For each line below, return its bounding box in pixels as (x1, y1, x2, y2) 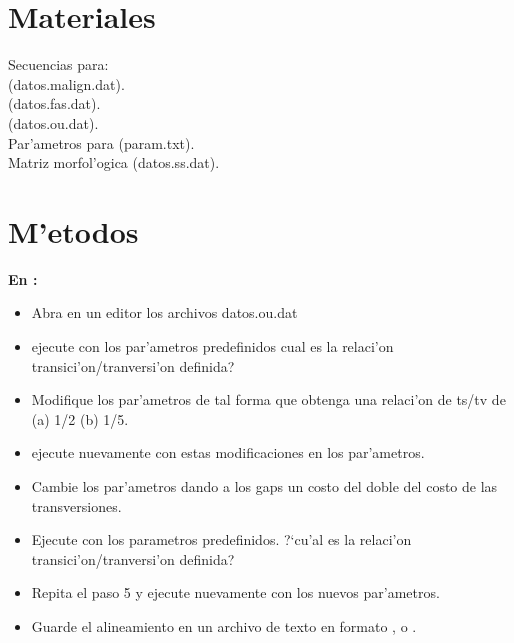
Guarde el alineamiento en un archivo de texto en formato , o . (31, 615, 417, 636)
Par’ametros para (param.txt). (8, 132, 195, 153)
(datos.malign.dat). (8, 73, 125, 94)
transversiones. (31, 495, 122, 516)
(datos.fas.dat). (8, 93, 101, 114)
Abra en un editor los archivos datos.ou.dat (31, 302, 298, 323)
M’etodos (8, 210, 139, 251)
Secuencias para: (8, 54, 109, 75)
